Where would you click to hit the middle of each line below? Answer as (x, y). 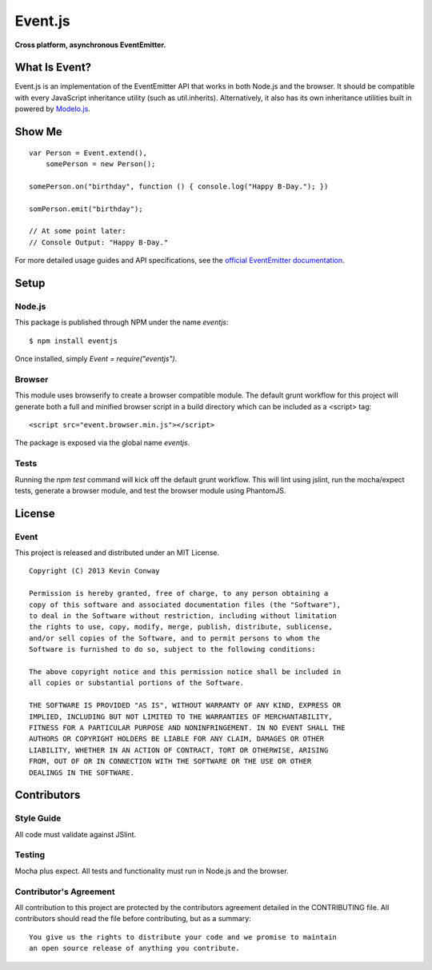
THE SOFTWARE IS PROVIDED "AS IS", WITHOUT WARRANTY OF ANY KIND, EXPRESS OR (185, 705)
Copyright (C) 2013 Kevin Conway (94, 571)
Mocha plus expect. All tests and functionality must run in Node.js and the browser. (152, 871)
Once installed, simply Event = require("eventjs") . (96, 359)
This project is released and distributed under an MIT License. (117, 553)
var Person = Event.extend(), (88, 153)
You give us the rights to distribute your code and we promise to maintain (183, 937)
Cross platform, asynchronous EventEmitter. (90, 45)
